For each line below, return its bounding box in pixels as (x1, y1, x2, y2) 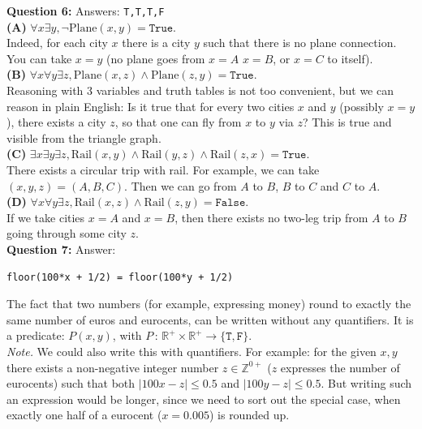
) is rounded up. (209, 406, 290, 423)
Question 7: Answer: (6, 240, 116, 257)
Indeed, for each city (6, 34, 108, 51)
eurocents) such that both (6, 375, 136, 392)
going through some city (6, 225, 127, 242)
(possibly (339, 97, 384, 114)
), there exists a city (6, 114, 106, 131)
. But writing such (321, 375, 412, 392)
